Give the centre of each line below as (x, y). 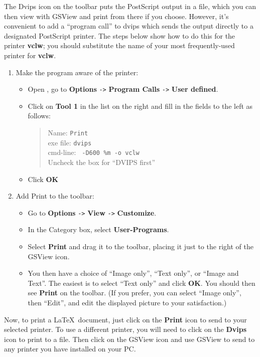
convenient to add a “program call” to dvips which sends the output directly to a (129, 26)
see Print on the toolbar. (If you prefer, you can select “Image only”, (135, 293)
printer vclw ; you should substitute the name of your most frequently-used (119, 45)
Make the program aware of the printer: (77, 72)
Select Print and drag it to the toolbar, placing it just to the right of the (141, 246)
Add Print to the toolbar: (55, 196)
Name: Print (68, 132)
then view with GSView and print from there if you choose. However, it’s (116, 16)
